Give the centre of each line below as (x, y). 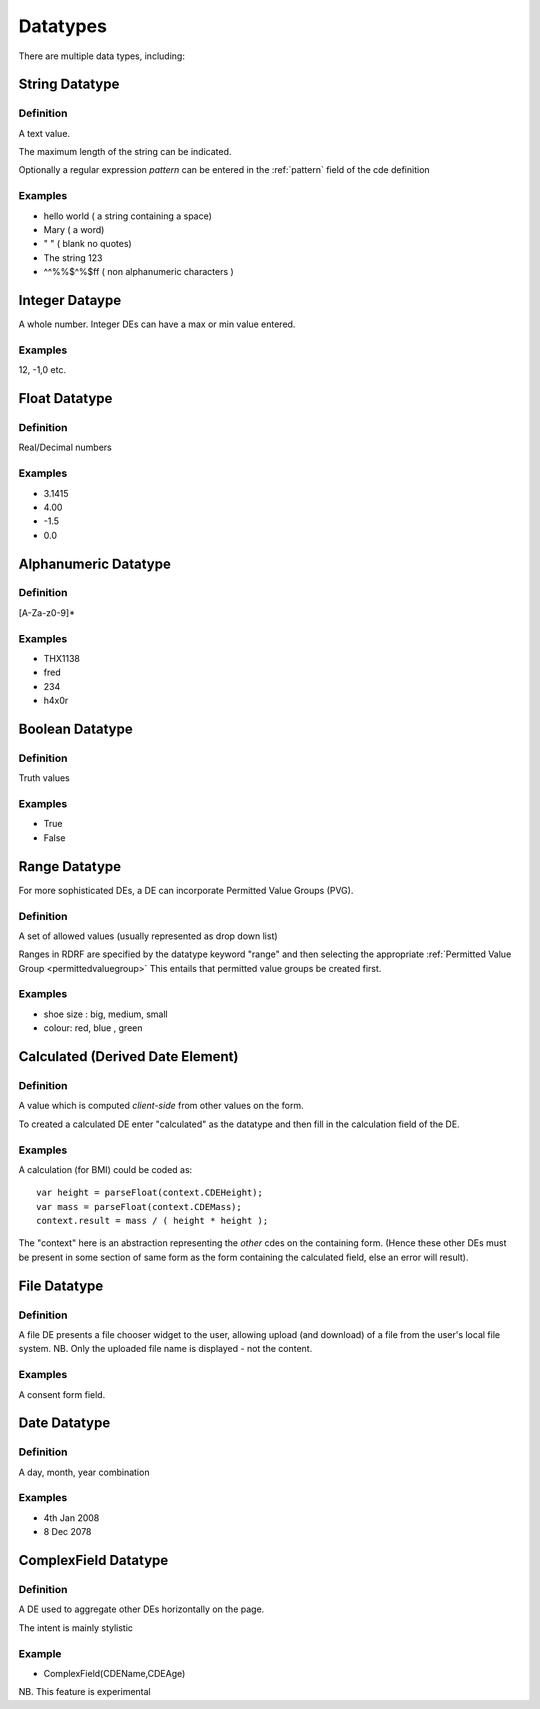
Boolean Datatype (76, 728)
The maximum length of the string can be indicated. (125, 152)
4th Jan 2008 (71, 1517)
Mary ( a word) (74, 230)
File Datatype (61, 1285)
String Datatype (69, 84)
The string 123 (73, 257)
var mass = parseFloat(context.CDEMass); (139, 1206)
